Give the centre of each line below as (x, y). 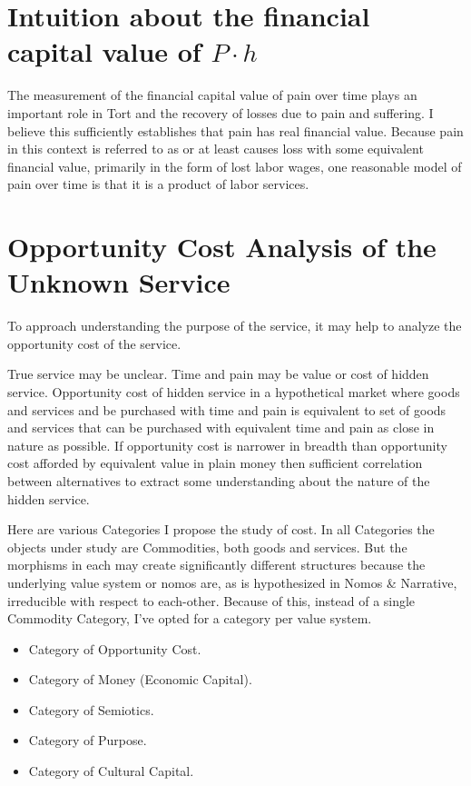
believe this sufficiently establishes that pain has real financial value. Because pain (235, 130)
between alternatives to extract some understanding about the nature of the (219, 480)
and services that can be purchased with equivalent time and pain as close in (221, 428)
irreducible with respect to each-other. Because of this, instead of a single (211, 600)
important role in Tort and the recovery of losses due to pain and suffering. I (221, 112)
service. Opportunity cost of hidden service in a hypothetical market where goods (234, 391)
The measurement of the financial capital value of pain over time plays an (212, 95)
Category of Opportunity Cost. (115, 648)
